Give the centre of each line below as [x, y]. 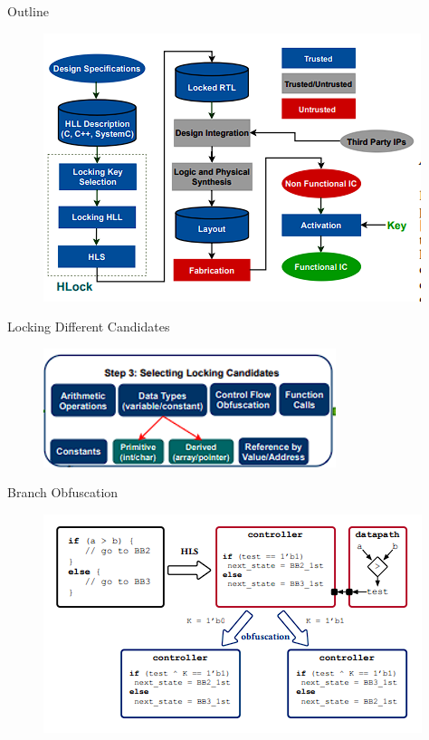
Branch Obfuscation [63, 492]
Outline [28, 11]
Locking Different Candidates [89, 327]
